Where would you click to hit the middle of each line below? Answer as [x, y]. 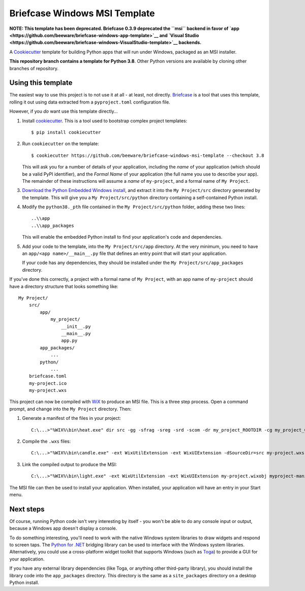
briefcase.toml [48, 376]
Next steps [27, 509]
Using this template [41, 83]
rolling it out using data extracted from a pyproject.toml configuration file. [90, 102]
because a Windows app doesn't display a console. [63, 529]
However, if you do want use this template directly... [64, 111]
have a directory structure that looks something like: [64, 286]
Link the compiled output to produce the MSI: [69, 464]
